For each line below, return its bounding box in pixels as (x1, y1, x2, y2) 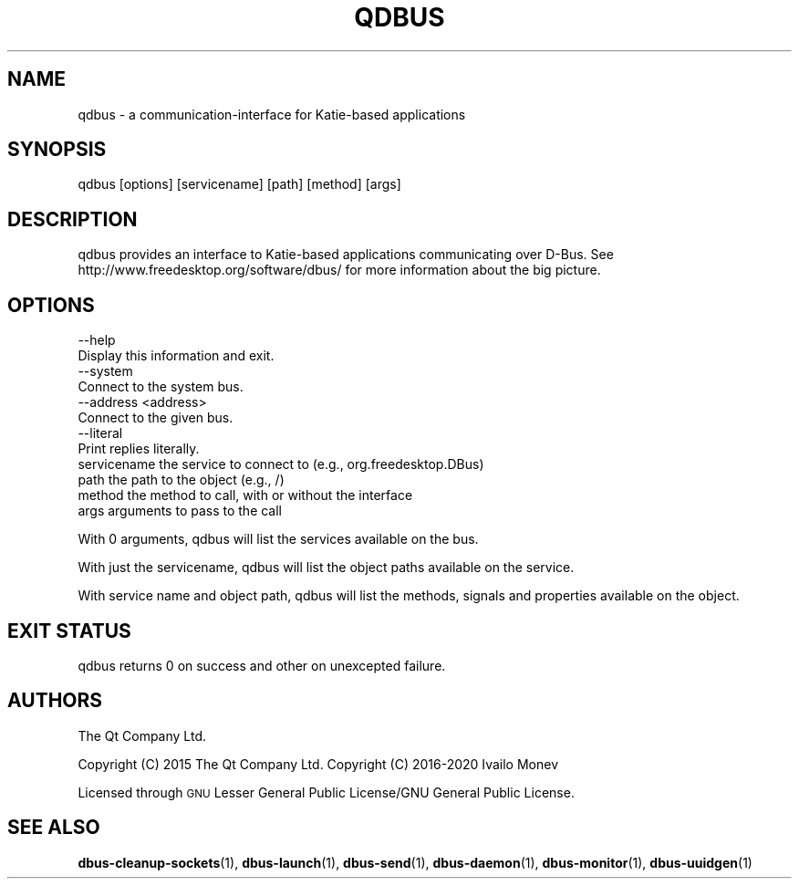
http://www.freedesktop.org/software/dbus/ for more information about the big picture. (78, 262, 601, 278)
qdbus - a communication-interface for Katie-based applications (78, 106, 466, 122)
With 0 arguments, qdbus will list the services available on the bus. (78, 531, 479, 547)
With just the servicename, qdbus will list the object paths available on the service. (78, 559, 575, 576)
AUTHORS (7, 689, 103, 713)
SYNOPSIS (7, 138, 107, 162)
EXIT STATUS (7, 619, 131, 642)
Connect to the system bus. (78, 379, 244, 395)
